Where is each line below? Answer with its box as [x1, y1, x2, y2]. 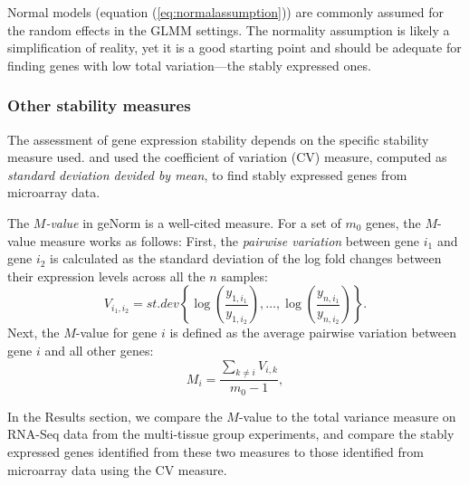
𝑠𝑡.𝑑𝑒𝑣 [146, 298, 179, 311]
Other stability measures [7, 94, 191, 117]
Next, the [7, 323, 60, 342]
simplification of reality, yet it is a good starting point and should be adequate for [7, 38, 462, 57]
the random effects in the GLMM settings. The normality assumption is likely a [7, 20, 450, 39]
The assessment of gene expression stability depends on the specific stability [7, 129, 429, 148]
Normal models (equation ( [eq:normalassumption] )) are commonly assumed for [7, 3, 445, 21]
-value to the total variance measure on [238, 406, 456, 425]
